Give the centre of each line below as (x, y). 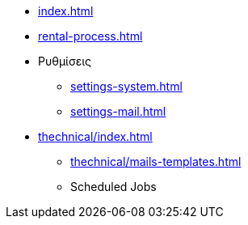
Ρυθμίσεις (65, 61)
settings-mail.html (118, 111)
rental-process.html (90, 36)
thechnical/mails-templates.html (156, 161)
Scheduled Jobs (113, 187)
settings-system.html (126, 86)
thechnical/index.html (95, 136)
